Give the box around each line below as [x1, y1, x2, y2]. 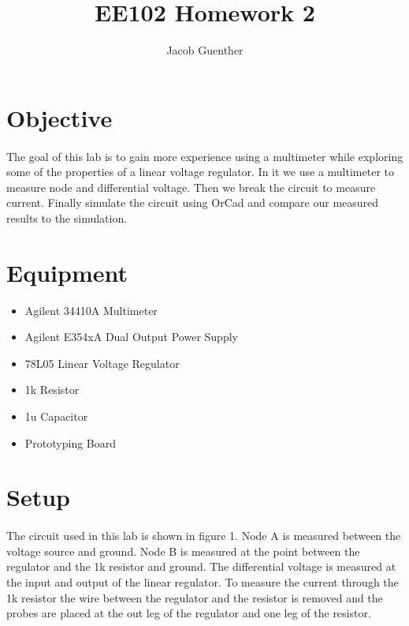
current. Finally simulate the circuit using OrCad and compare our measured [6, 194, 379, 211]
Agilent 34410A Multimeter [24, 302, 158, 318]
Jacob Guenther [166, 42, 244, 58]
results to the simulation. [6, 209, 128, 226]
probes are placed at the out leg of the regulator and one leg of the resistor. [6, 605, 371, 621]
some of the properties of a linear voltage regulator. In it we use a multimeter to [6, 163, 394, 180]
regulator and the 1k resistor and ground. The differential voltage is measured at [6, 558, 396, 575]
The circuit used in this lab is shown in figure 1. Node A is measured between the [6, 527, 401, 544]
